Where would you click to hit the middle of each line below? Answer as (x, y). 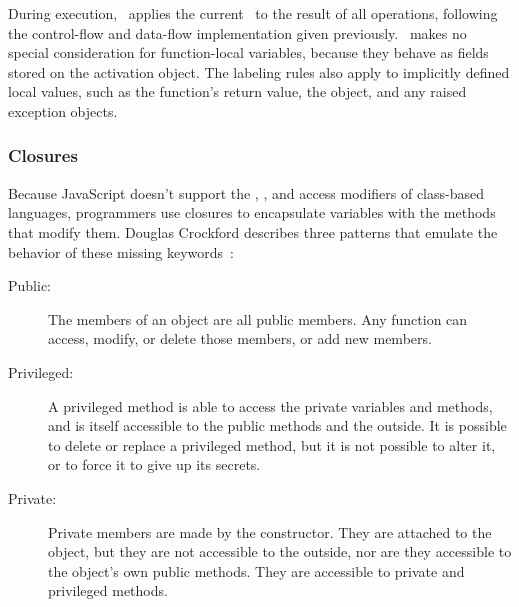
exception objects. (63, 110)
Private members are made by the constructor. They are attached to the (270, 531)
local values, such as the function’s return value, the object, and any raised (237, 91)
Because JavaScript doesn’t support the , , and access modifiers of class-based (246, 192)
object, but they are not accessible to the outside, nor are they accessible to (280, 551)
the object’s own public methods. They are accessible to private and (256, 570)
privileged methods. (108, 590)
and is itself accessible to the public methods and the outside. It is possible (277, 425)
